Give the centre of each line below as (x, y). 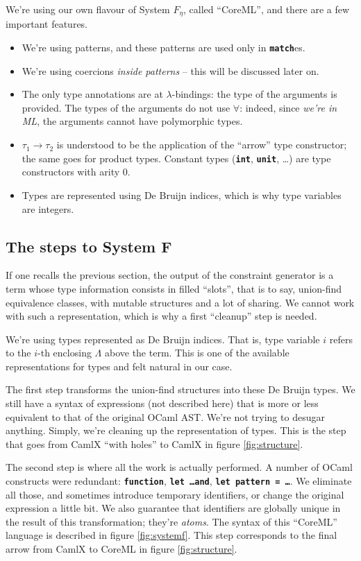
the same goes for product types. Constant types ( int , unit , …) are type (176, 158)
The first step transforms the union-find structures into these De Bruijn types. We (180, 389)
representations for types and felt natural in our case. (119, 366)
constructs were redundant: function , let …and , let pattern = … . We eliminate (179, 481)
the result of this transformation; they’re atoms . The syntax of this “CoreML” (171, 521)
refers (341, 339)
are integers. (48, 208)
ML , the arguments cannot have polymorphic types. (132, 121)
